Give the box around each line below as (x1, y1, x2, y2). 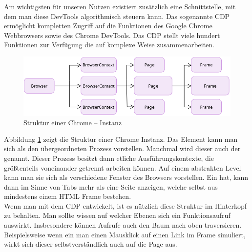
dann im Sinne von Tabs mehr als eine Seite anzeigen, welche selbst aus (4, 181, 218, 192)
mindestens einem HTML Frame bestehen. (4, 191, 131, 201)
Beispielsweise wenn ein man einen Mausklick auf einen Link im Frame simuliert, (4, 229, 246, 239)
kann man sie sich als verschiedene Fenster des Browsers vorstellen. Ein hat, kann (4, 172, 248, 182)
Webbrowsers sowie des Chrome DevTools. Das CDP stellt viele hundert (4, 30, 220, 40)
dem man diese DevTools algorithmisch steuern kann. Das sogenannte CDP (4, 11, 230, 21)
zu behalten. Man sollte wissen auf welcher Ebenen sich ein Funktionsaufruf (4, 210, 231, 220)
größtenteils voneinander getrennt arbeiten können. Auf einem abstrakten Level (4, 162, 241, 173)
